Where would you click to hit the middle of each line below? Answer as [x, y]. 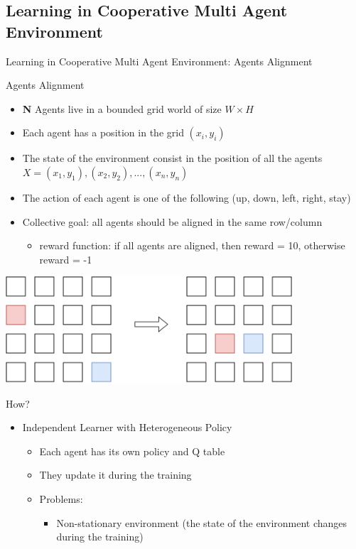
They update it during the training [115, 475]
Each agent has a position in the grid [103, 132]
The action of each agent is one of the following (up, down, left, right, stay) [187, 197]
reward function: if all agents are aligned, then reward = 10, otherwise [192, 245]
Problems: [61, 499]
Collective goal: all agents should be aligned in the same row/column [172, 221]
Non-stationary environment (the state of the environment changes [202, 522]
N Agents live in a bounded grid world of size [122, 108]
